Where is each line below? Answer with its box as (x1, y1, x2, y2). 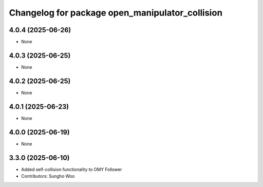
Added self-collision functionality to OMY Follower (21, 166, 122, 172)
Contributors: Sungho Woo (21, 173, 75, 179)
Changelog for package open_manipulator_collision (9, 7, 223, 18)
